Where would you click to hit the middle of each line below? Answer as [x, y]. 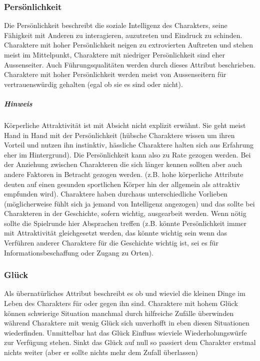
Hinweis [18, 103]
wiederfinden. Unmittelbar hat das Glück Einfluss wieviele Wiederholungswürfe [125, 332]
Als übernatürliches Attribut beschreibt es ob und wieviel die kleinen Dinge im [125, 293]
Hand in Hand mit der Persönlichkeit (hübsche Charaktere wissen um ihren [119, 135]
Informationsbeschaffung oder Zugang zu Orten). [79, 252]
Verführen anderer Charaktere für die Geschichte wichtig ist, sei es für [111, 243]
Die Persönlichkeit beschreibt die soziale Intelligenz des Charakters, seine [116, 25]
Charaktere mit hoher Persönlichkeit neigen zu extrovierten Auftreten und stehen [129, 45]
